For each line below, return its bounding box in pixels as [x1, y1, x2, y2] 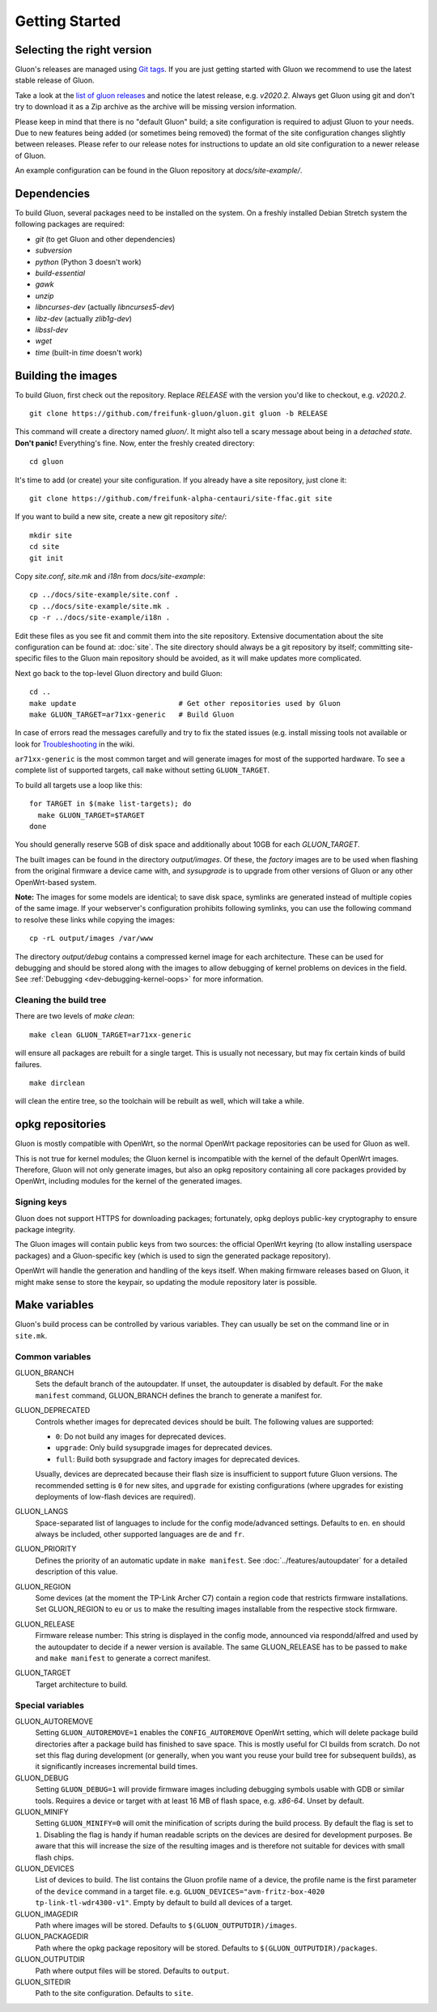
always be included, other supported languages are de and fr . [35, 1529, 244, 1539]
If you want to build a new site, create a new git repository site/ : [15, 512, 227, 521]
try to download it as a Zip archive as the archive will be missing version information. [15, 102, 297, 112]
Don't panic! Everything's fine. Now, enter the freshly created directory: [15, 438, 255, 448]
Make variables [15, 1298, 95, 1312]
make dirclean [29, 1078, 85, 1088]
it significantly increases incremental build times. [35, 1762, 198, 1772]
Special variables [15, 1699, 85, 1711]
